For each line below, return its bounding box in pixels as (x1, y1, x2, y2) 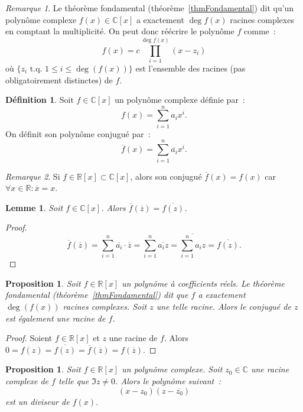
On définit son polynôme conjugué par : (5, 127, 151, 140)
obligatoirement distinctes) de (5, 73, 113, 86)
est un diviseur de (5, 395, 70, 407)
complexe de (5, 375, 49, 387)
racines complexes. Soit (63, 300, 147, 313)
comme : (244, 25, 276, 37)
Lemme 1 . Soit (5, 201, 63, 213)
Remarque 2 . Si (5, 170, 60, 182)
